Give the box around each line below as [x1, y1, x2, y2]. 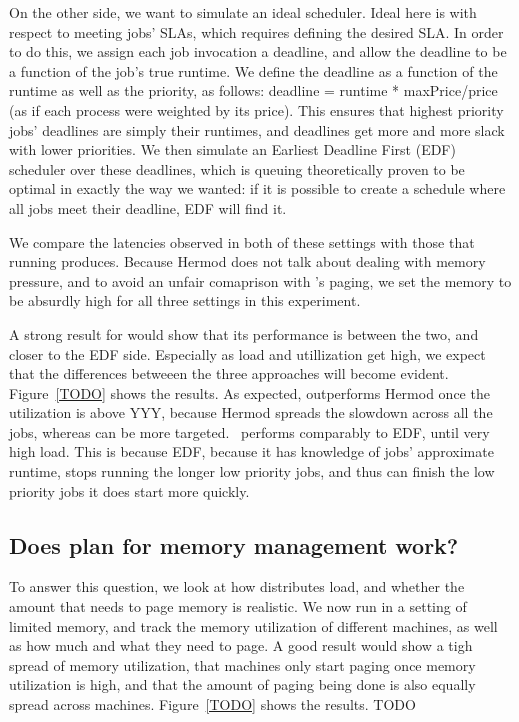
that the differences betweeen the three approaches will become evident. [9, 363, 449, 384]
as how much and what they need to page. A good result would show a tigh [9, 635, 473, 656]
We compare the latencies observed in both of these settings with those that [9, 231, 475, 252]
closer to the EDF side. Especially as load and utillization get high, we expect [9, 343, 486, 364]
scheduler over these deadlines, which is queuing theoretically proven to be [9, 158, 465, 179]
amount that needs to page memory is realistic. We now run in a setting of [9, 596, 467, 617]
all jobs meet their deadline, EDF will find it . [9, 197, 287, 218]
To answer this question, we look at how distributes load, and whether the [9, 576, 465, 597]
